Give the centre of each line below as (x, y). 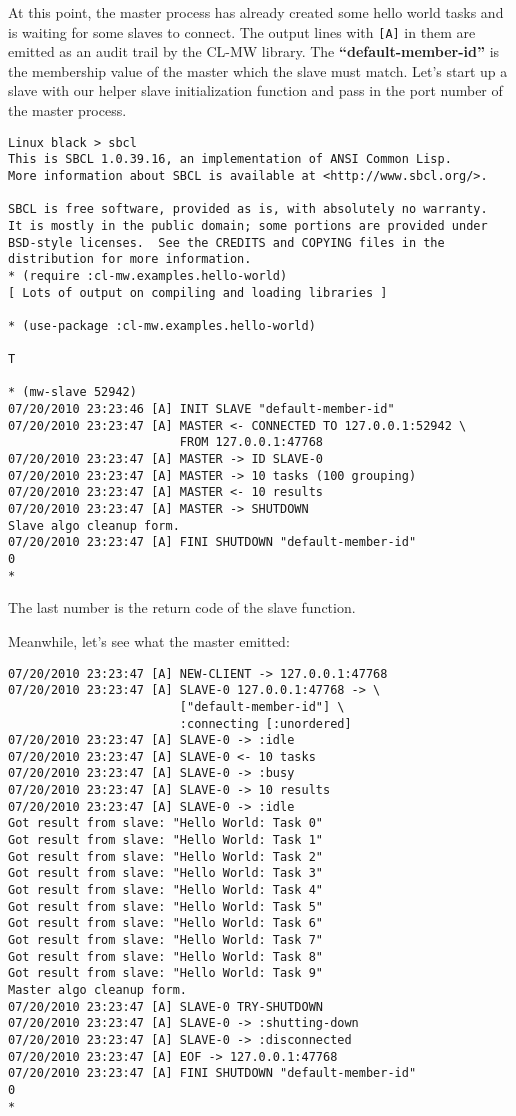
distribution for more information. (130, 259)
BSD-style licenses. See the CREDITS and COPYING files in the (226, 242)
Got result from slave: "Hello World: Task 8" (165, 956)
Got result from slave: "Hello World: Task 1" (165, 840)
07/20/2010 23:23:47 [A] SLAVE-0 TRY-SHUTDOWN (165, 1006)
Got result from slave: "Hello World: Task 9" (165, 973)
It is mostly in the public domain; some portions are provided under (248, 225)
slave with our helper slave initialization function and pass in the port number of (255, 90)
